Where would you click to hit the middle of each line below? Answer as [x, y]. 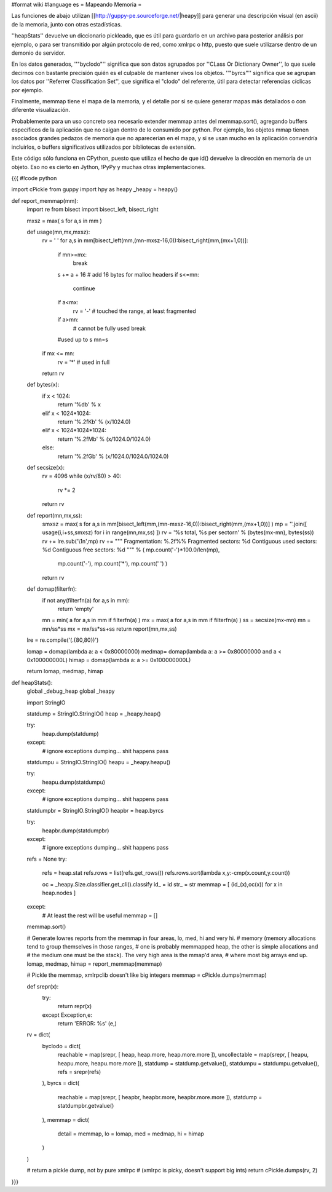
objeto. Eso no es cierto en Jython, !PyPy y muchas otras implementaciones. [109, 167]
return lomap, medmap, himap [65, 671]
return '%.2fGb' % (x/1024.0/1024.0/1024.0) [113, 456]
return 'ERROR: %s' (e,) [87, 1024]
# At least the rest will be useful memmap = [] [100, 915]
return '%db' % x [79, 405]
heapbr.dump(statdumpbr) [76, 831]
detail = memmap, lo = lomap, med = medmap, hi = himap [131, 1134]
